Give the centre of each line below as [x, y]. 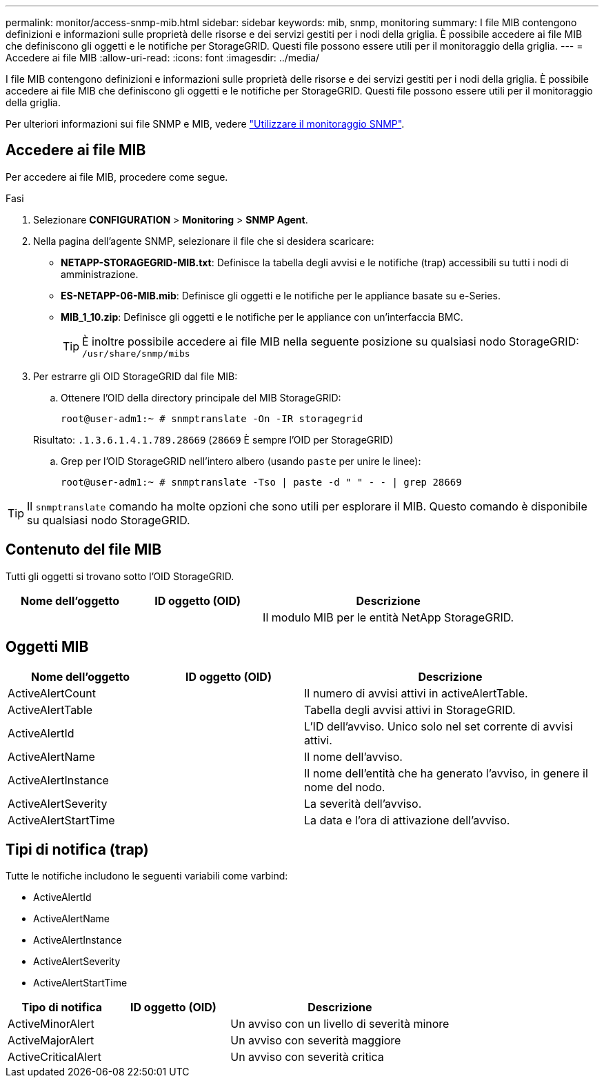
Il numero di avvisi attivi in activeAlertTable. [416, 693]
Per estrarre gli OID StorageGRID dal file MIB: [135, 376]
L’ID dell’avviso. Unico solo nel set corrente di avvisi [439, 726]
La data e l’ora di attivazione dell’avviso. [407, 820]
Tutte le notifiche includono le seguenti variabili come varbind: [147, 876]
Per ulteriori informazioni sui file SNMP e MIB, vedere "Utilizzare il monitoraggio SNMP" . [205, 124]
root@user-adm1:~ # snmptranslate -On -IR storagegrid [212, 418]
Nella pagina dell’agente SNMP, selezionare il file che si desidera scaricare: [204, 241]
